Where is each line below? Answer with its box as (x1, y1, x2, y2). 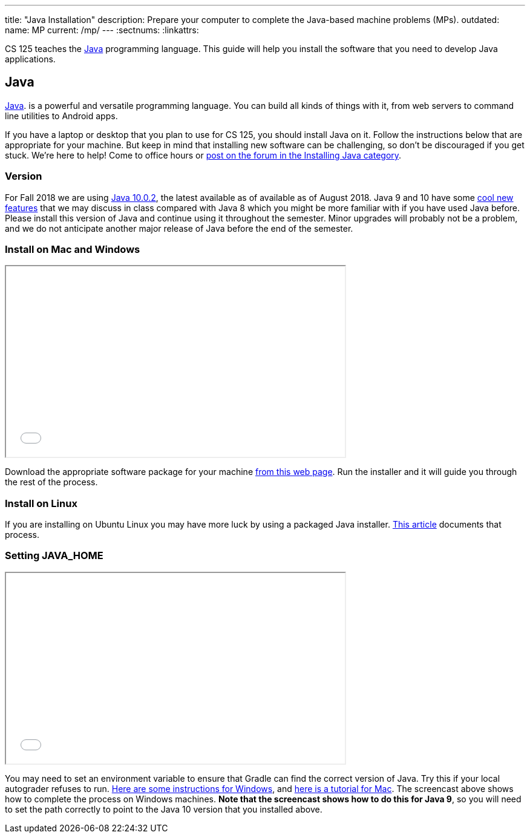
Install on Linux (5, 497, 77, 509)
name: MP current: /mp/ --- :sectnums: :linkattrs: (5, 25, 199, 35)
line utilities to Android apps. (5, 110, 118, 121)
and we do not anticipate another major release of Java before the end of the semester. (5, 223, 353, 234)
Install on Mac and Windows (5, 243, 140, 255)
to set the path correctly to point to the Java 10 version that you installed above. (5, 804, 322, 814)
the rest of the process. (5, 477, 98, 488)
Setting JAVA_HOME (5, 549, 103, 562)
